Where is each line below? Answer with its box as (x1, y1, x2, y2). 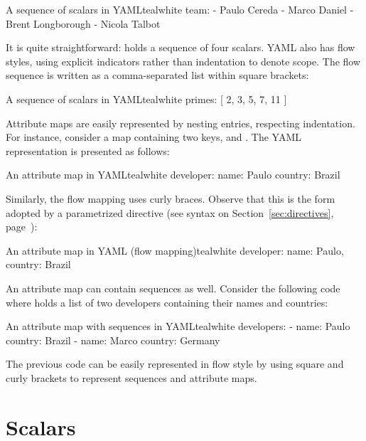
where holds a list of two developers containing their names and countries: (6, 294, 328, 309)
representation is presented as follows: (6, 143, 170, 158)
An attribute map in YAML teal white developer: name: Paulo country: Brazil (6, 167, 340, 182)
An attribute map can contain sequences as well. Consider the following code (6, 280, 340, 295)
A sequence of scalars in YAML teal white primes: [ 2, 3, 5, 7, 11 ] (6, 91, 287, 106)
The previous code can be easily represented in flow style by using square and (6, 356, 344, 371)
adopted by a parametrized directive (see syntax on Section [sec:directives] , (6, 205, 334, 220)
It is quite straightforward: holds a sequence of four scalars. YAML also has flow (6, 40, 355, 55)
